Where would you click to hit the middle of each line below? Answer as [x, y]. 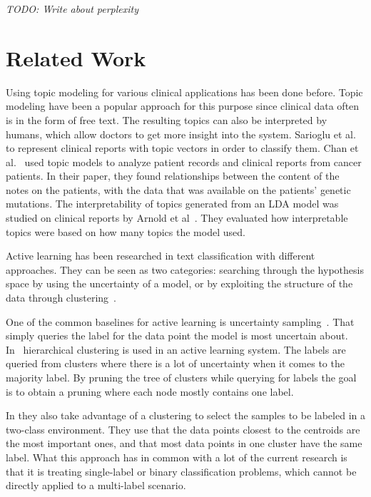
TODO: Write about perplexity [72, 9]
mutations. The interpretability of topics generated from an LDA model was [172, 204]
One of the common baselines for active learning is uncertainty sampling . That [180, 321]
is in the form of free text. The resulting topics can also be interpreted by [167, 119]
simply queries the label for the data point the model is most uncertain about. [177, 335]
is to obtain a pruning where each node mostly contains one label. [150, 391]
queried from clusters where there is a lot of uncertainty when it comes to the [175, 363]
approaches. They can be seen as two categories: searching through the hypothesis [185, 269]
